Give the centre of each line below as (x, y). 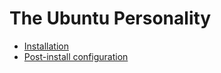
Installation (46, 46)
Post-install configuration (76, 56)
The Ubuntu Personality (110, 18)
